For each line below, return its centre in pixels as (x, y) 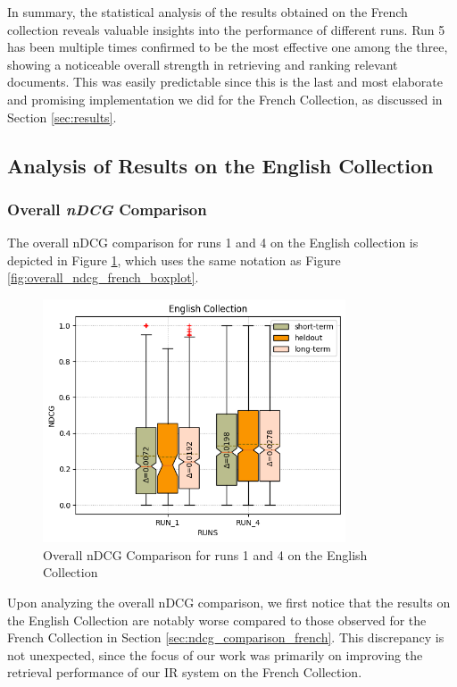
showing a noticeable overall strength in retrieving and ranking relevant (203, 64)
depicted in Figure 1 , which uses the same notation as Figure (174, 260)
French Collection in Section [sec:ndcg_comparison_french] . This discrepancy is (226, 637)
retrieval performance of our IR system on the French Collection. (185, 672)
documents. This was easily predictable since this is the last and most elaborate (225, 82)
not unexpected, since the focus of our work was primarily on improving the (215, 654)
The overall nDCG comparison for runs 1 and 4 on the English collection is (213, 243)
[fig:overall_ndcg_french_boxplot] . (103, 277)
